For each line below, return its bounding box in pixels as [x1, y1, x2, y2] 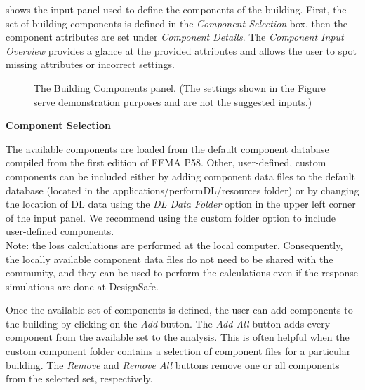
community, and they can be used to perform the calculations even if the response [6, 265, 359, 280]
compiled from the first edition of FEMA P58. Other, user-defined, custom [6, 155, 326, 170]
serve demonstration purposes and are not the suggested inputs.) [34, 94, 312, 109]
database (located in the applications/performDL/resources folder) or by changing [6, 182, 359, 197]
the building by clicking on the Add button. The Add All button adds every [6, 316, 331, 330]
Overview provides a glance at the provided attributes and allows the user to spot [6, 43, 357, 58]
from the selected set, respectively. [6, 371, 153, 386]
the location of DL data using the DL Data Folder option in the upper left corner [6, 196, 356, 211]
